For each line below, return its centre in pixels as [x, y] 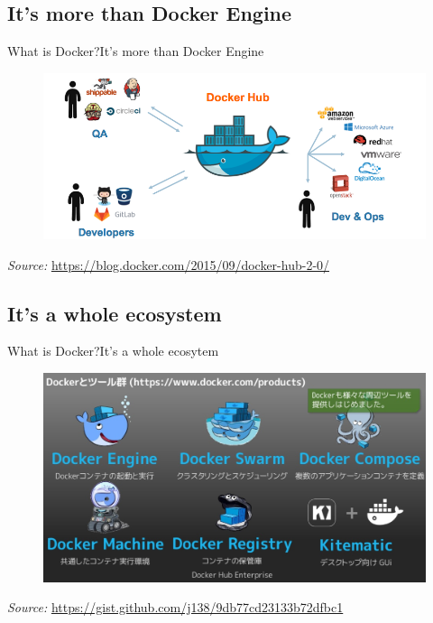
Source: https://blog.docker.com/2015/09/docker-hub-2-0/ [169, 264]
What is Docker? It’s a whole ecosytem [113, 351]
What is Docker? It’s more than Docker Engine [136, 51]
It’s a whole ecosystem [115, 313]
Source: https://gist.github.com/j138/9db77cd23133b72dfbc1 [175, 607]
